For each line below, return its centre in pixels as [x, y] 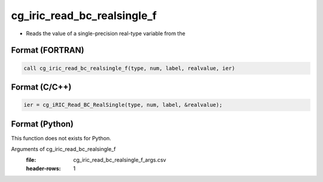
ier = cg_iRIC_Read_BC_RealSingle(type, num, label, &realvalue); [123, 105]
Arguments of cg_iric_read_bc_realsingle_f [63, 149]
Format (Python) [42, 124]
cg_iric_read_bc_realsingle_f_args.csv [120, 160]
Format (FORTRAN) [48, 50]
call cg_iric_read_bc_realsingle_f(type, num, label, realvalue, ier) [129, 68]
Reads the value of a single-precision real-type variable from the [106, 33]
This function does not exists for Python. [61, 138]
